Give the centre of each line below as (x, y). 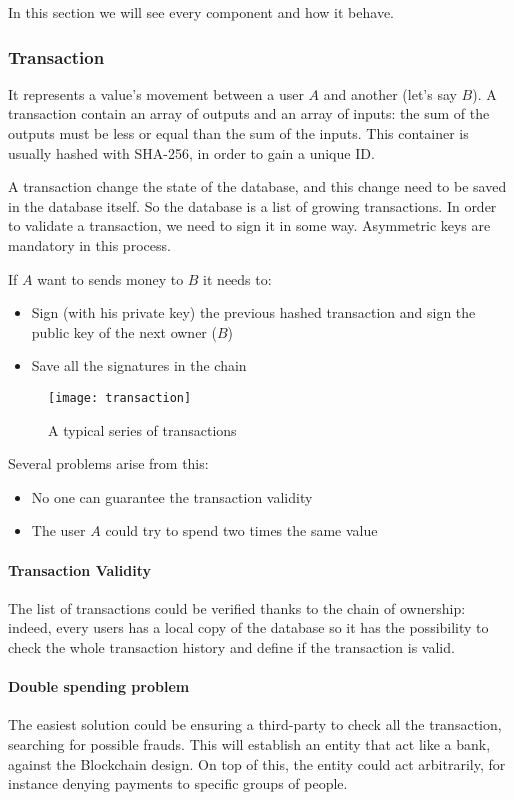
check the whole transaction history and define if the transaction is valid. (231, 646)
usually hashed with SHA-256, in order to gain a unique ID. (191, 152)
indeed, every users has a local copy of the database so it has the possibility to (248, 627)
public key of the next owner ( (124, 331)
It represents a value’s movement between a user (156, 93)
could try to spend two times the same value (241, 530)
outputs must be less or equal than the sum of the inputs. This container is (238, 133)
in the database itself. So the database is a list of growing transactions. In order (252, 205)
